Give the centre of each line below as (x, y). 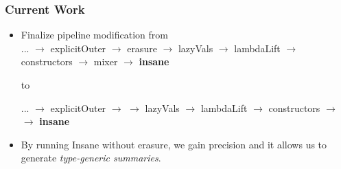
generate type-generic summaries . (91, 158)
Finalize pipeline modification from (94, 35)
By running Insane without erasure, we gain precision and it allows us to (174, 144)
